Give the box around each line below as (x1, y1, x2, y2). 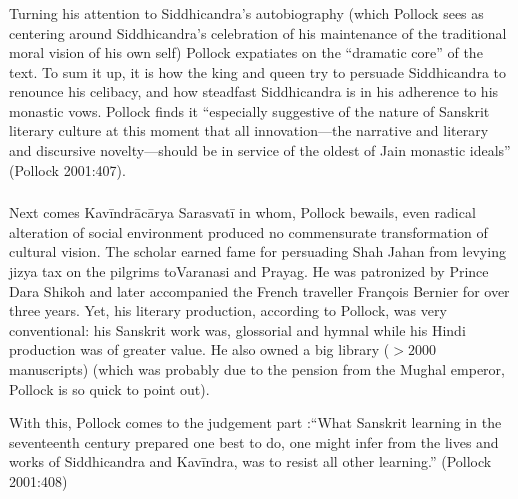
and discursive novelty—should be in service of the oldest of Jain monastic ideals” (9, 140, 511, 161)
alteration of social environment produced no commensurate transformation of (9, 221, 488, 242)
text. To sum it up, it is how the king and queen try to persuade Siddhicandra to (9, 61, 506, 82)
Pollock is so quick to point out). (9, 378, 210, 399)
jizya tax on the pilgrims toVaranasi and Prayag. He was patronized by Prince (9, 260, 489, 281)
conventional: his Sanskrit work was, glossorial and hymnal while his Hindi (9, 319, 466, 340)
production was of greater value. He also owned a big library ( (9, 339, 390, 360)
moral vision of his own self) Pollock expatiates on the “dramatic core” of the (9, 42, 483, 63)
